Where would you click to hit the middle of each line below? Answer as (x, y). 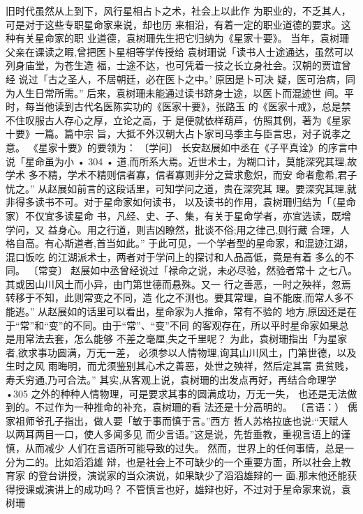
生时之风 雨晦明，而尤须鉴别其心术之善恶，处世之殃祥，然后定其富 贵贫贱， (180, 366)
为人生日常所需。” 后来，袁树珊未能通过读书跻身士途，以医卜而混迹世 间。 (175, 92)
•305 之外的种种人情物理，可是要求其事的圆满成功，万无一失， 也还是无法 (177, 393)
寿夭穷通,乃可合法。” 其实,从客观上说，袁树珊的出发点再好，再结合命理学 (171, 380)
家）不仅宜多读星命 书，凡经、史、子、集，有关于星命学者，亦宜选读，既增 (178, 215)
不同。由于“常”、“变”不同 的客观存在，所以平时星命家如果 (206, 325)
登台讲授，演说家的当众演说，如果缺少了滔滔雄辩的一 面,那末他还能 (193, 475)
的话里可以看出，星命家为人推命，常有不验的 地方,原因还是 (212, 311)
